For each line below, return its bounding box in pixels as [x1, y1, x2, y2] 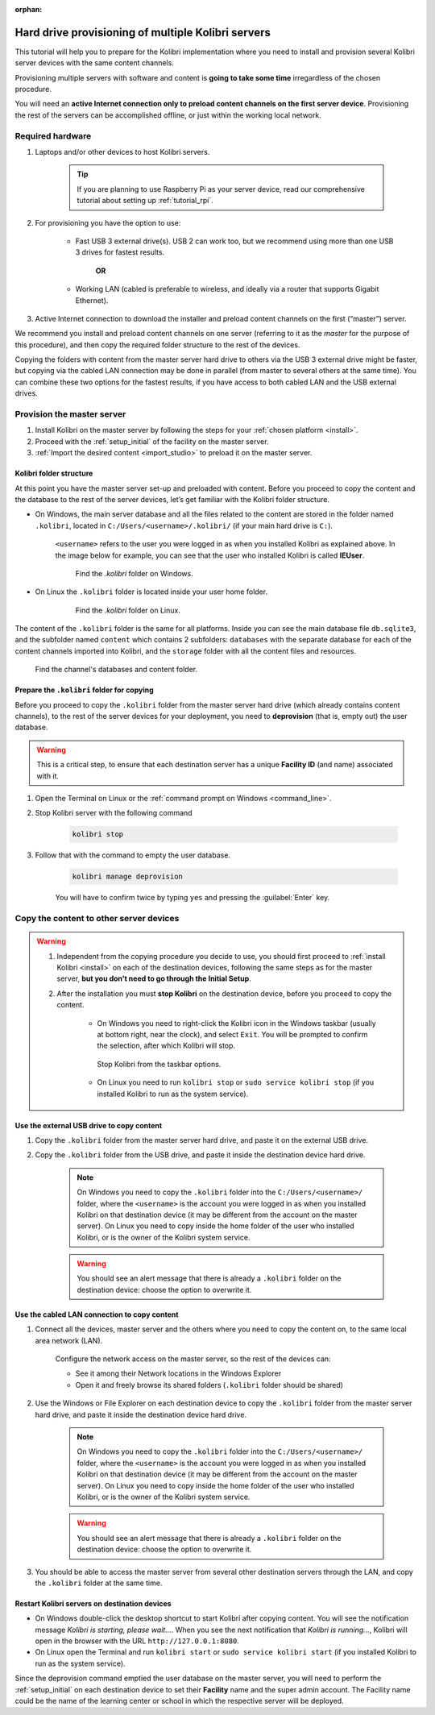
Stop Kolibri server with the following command [35, 808, 193, 818]
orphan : [14, 5, 43, 14]
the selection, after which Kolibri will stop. [97, 1040, 236, 1051]
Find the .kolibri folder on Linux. [75, 605, 180, 615]
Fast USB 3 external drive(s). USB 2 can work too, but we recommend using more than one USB [75, 236, 394, 246]
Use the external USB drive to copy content [14, 1120, 163, 1130]
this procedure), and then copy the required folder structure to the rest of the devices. [14, 339, 300, 350]
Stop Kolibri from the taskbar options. [97, 1059, 222, 1069]
